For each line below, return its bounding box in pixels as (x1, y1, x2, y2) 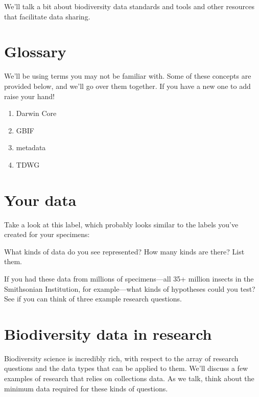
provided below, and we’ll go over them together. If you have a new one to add (4, 80, 251, 91)
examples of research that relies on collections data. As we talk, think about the (4, 373, 254, 384)
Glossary (4, 41, 66, 62)
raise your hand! (4, 90, 55, 101)
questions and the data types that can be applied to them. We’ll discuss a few (4, 363, 248, 373)
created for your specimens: (4, 229, 90, 240)
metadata (16, 142, 46, 153)
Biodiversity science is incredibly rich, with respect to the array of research (4, 353, 239, 363)
